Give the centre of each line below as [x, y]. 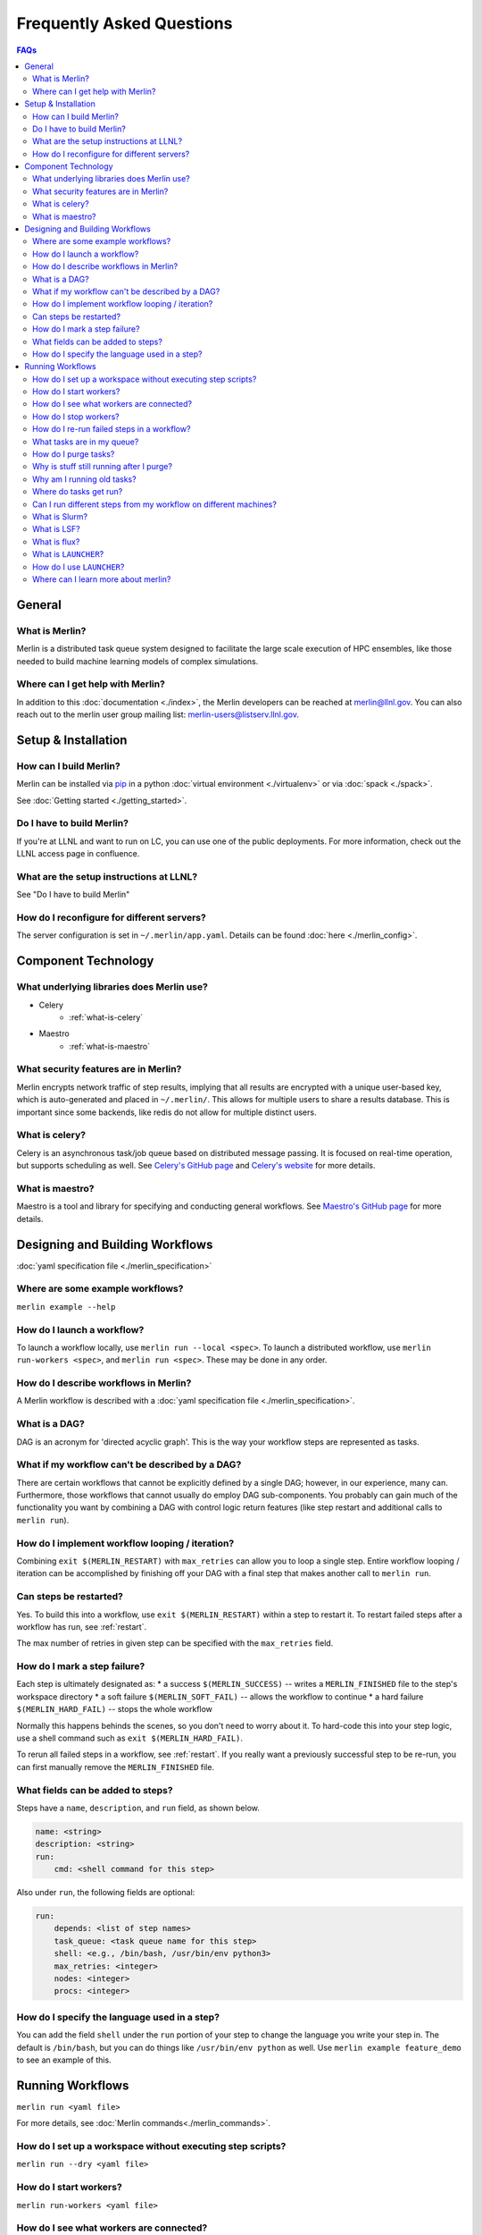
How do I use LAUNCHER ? [79, 567]
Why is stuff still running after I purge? [103, 467]
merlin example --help [66, 1307]
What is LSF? [56, 529]
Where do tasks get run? [78, 492]
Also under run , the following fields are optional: [106, 1893]
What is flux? [56, 542]
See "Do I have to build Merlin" [73, 895]
